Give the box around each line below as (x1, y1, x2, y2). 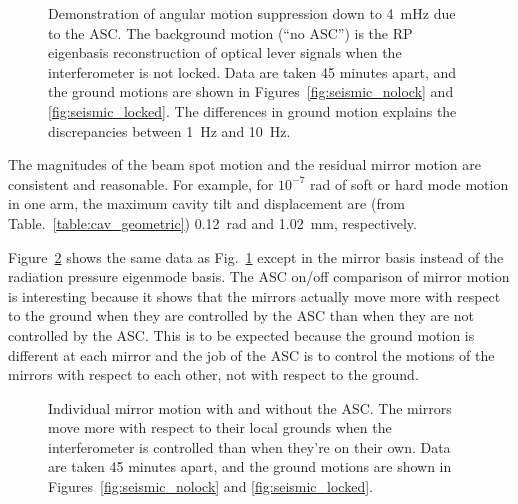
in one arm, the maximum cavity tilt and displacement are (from (8, 193, 405, 214)
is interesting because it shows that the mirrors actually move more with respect (8, 285, 501, 306)
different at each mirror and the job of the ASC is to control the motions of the (8, 344, 495, 365)
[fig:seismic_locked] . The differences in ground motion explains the (48, 100, 457, 121)
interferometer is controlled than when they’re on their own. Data (48, 436, 451, 457)
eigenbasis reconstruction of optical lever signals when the (48, 42, 402, 63)
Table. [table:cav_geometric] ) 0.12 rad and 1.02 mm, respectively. (8, 212, 417, 233)
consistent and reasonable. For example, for (8, 173, 274, 194)
